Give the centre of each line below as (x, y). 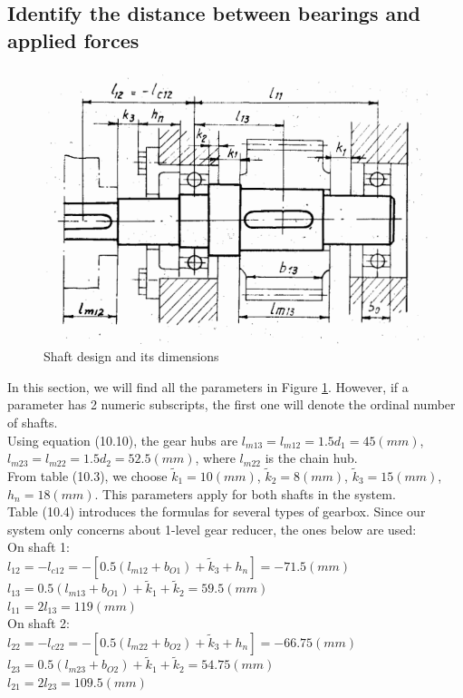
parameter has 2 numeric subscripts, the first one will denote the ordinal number (231, 404)
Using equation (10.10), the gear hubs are (123, 440)
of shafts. (33, 422)
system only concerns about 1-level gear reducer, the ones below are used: (212, 529)
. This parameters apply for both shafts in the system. (245, 493)
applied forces (73, 39)
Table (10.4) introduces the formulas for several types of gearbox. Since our (217, 511)
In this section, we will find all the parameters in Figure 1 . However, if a (208, 386)
